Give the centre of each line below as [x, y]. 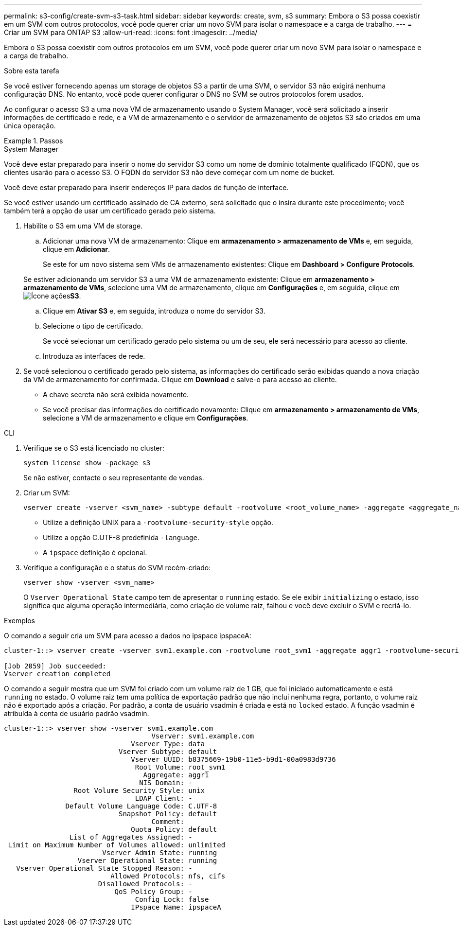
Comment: [168, 822]
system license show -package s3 [87, 463]
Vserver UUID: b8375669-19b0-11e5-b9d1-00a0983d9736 [233, 759]
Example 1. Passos [34, 141]
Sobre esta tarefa [32, 71]
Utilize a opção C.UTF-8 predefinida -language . [121, 537]
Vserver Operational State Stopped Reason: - [104, 868]
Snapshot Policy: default [168, 814]
